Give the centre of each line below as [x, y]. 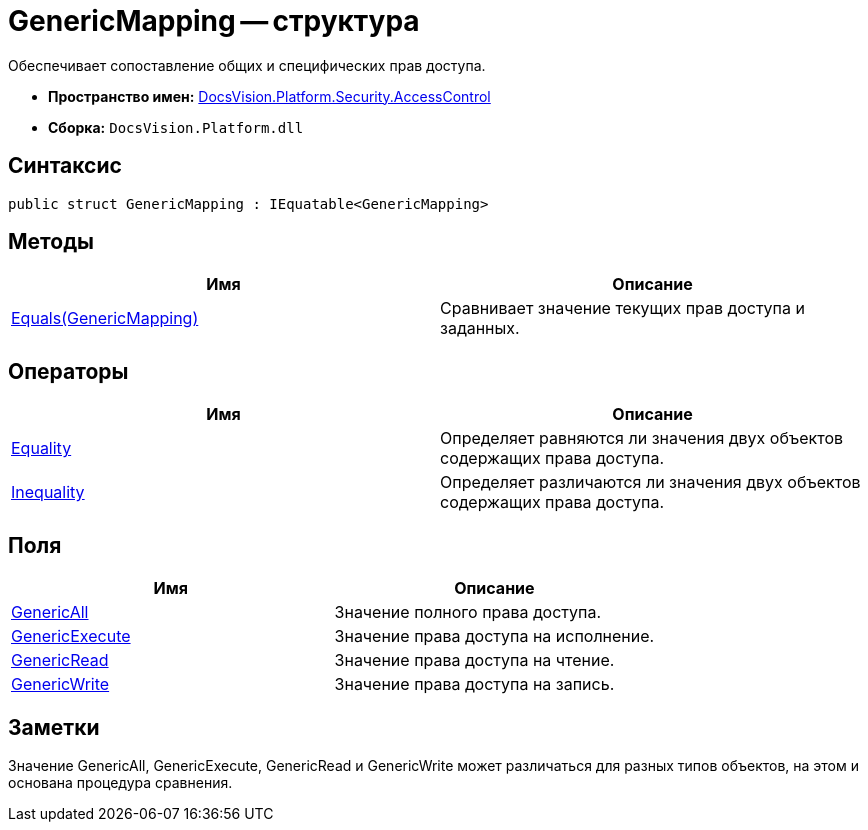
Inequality [48, 492]
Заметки [54, 727]
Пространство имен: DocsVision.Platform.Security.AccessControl [269, 96]
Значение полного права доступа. [468, 612]
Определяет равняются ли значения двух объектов [642, 438]
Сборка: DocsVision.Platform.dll [176, 127]
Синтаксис [65, 166]
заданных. [480, 328]
